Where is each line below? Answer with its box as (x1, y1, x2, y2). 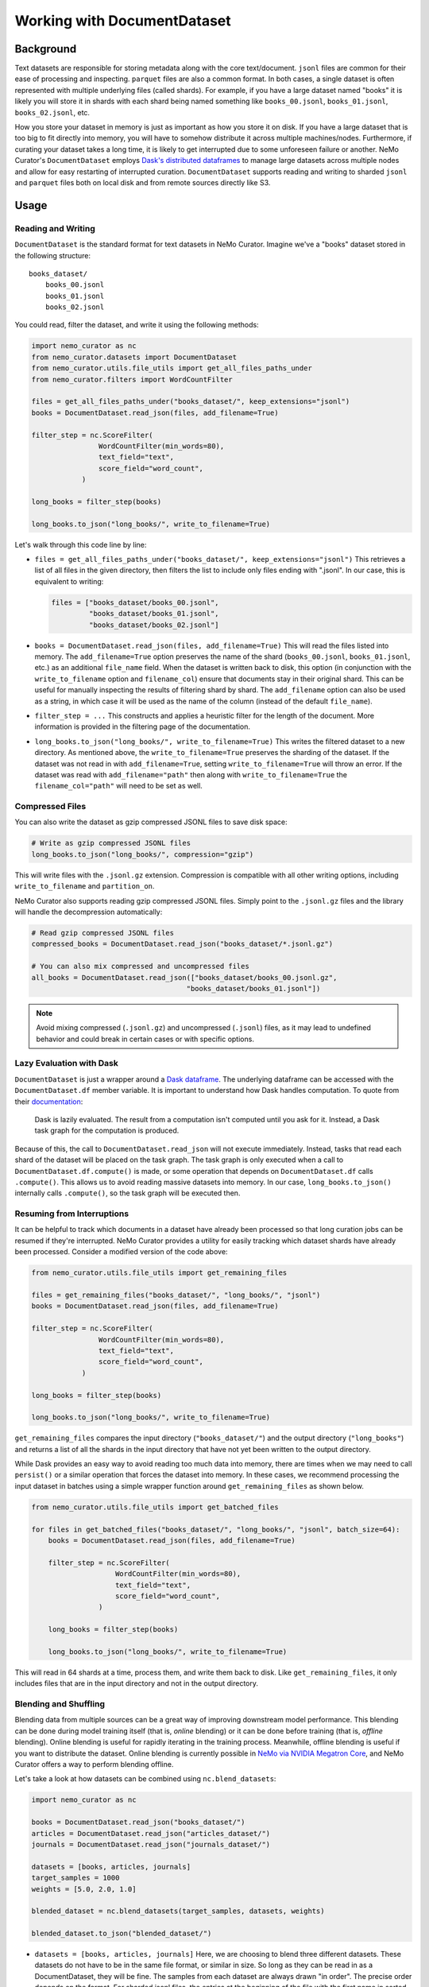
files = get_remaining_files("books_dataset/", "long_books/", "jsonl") (31, 1291, 321, 1299)
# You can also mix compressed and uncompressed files (31, 962, 249, 971)
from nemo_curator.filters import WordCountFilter (31, 374, 234, 384)
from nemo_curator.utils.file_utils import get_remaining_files (31, 1269, 288, 1277)
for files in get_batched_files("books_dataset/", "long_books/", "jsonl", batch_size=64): (31, 1524, 400, 1534)
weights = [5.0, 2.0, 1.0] (31, 1884, 137, 1893)
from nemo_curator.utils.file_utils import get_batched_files (31, 1502, 279, 1512)
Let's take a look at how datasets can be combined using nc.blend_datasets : (14, 1774, 276, 1784)
